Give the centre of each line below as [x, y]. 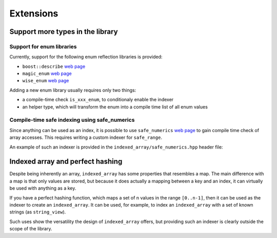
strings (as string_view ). [38, 212]
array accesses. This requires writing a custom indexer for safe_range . [86, 138]
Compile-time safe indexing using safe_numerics [72, 120]
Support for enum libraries [43, 46]
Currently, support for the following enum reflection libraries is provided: [86, 57]
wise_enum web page [46, 81]
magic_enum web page [47, 74]
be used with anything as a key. [43, 188]
